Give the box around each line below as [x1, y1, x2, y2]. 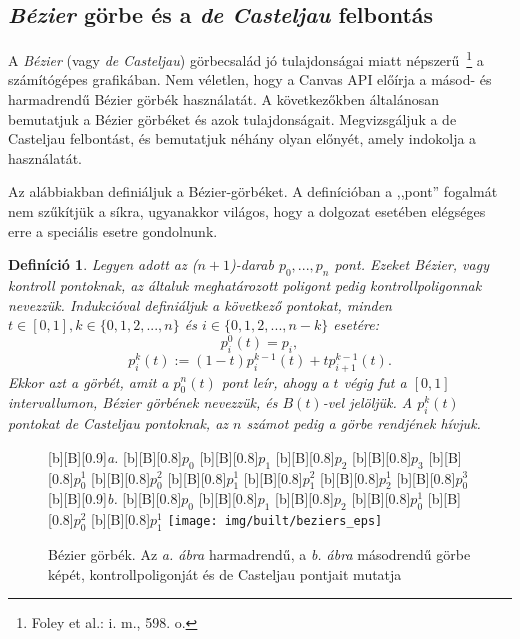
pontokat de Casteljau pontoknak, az [8, 413, 229, 434]
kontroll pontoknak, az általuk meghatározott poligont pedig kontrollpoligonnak [8, 275, 482, 295]
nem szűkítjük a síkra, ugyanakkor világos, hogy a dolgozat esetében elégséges [8, 201, 486, 222]
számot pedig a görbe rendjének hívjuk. [246, 413, 481, 434]
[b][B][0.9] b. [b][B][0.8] [48, 488, 182, 509]
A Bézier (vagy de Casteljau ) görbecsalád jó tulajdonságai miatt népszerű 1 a [8, 47, 484, 70]
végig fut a [343, 371, 407, 392]
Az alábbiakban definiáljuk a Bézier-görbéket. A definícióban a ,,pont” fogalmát [8, 181, 498, 202]
